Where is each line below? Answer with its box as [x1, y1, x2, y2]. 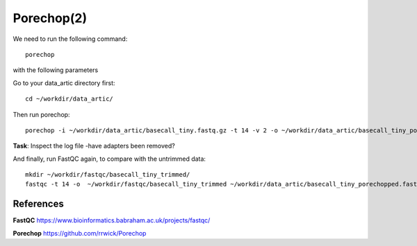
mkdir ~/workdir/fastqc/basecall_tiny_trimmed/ [25, 170, 190, 179]
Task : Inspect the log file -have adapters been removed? [13, 142, 175, 150]
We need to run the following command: [13, 35, 128, 43]
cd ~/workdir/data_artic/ [25, 95, 114, 103]
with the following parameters [13, 66, 99, 74]
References [13, 198, 64, 210]
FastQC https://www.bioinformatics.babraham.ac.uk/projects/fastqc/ [13, 216, 211, 225]
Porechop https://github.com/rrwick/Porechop [13, 229, 147, 237]
